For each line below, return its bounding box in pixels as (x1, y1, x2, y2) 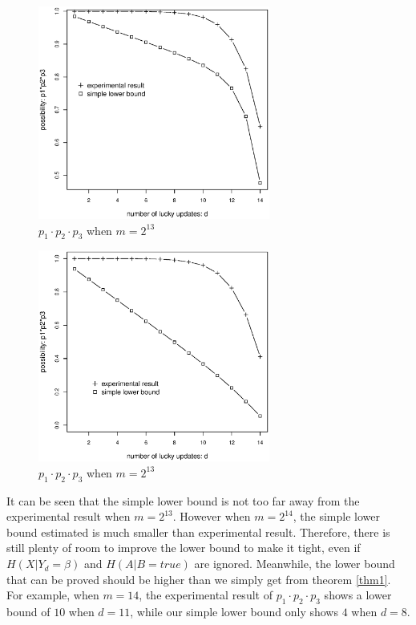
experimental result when (6, 508, 131, 525)
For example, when (6, 586, 99, 603)
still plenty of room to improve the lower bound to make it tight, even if (6, 539, 361, 556)
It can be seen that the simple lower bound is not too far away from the (6, 492, 360, 509)
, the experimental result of (139, 586, 273, 603)
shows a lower (324, 586, 392, 603)
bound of (6, 603, 50, 620)
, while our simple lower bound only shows (130, 603, 338, 620)
